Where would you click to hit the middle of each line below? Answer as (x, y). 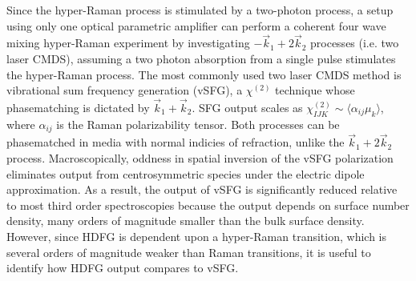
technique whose (315, 90)
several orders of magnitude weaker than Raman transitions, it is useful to (189, 252)
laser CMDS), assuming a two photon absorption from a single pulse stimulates (201, 58)
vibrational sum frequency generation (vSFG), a (125, 90)
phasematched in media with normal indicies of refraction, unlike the (176, 142)
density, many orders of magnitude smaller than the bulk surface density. (186, 221)
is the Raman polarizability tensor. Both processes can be (198, 124)
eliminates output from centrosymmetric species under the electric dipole (186, 173)
